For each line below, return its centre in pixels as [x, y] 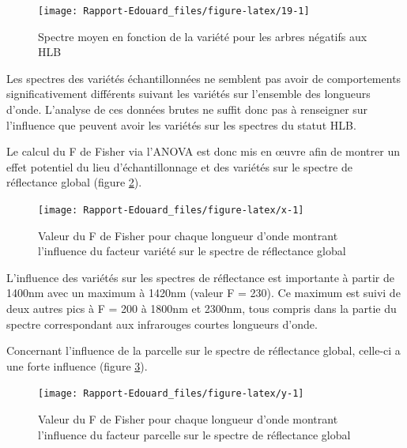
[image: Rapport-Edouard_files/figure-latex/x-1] [171, 210]
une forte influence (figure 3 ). [77, 365]
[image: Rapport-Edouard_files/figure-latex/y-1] [171, 394]
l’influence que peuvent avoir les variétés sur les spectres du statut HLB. [181, 124]
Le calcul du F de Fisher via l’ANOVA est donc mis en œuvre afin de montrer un [203, 151]
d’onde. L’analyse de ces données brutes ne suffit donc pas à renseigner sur [187, 109]
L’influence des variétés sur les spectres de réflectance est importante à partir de [200, 277]
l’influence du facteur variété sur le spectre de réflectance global [192, 251]
